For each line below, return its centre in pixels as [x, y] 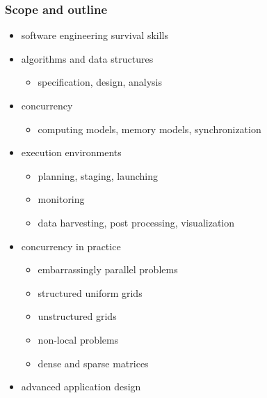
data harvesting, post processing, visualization [136, 222]
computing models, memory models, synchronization [149, 129]
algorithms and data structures [87, 58]
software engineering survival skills [95, 35]
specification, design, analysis [100, 82]
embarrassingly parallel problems [108, 269]
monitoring [61, 199]
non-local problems [78, 339]
